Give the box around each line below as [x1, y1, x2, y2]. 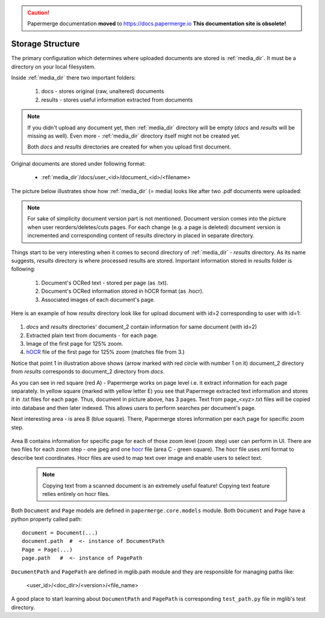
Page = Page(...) [22, 546, 73, 553]
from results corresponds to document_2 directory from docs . [11, 368, 165, 375]
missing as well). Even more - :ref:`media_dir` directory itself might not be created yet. [27, 132, 241, 139]
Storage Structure [11, 39, 81, 49]
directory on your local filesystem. [11, 63, 96, 70]
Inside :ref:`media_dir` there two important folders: [11, 74, 136, 81]
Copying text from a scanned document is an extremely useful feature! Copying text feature [42, 482, 270, 489]
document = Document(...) [22, 530, 99, 536]
